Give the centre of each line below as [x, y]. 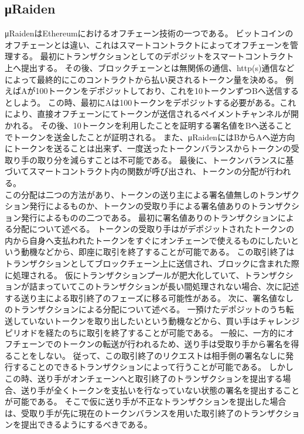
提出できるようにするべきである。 [86, 424]
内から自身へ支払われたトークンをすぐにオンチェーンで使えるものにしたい [148, 240]
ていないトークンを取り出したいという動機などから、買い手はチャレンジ [160, 321]
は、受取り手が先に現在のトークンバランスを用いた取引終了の [124, 413]
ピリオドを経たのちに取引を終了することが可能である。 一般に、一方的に [146, 332]
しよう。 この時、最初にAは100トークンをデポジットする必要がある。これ [154, 102]
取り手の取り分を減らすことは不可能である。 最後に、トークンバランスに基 [149, 159]
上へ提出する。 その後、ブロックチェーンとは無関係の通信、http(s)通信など [150, 67]
